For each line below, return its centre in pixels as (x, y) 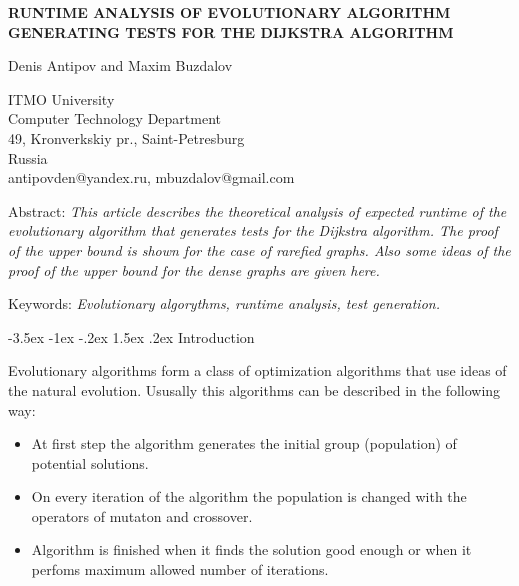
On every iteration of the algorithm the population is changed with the (249, 496)
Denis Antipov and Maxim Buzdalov (120, 65)
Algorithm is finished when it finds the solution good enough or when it (251, 549)
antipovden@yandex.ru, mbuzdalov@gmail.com (151, 177)
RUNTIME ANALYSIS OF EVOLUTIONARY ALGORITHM (229, 12)
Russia (28, 157)
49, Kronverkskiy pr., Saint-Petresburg (126, 137)
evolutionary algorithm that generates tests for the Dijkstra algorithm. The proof (253, 230)
